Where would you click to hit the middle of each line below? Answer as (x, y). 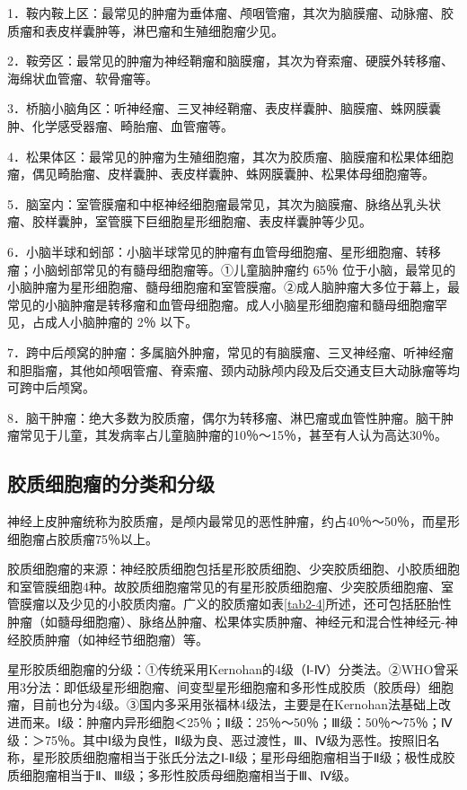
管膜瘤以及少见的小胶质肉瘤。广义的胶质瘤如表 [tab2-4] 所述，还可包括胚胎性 (229, 604)
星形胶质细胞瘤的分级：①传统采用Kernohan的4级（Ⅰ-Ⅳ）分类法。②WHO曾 (227, 669)
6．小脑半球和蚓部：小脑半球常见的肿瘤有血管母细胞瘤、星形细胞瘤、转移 (224, 251)
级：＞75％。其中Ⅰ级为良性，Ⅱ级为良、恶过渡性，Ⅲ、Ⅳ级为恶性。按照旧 (217, 739)
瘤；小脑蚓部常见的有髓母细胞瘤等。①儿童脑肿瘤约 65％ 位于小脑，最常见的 (232, 269)
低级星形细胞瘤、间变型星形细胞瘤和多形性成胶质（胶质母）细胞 (264, 686)
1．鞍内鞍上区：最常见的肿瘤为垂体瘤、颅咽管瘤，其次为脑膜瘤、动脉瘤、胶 (230, 13)
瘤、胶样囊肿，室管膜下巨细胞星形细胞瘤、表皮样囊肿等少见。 (189, 221)
